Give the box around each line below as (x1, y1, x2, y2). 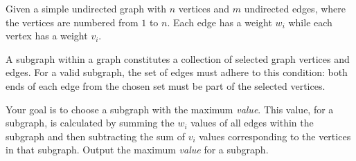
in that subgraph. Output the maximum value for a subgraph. (6, 142, 269, 157)
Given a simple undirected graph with (6, 1, 167, 15)
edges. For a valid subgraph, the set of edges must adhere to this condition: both (6, 65, 348, 79)
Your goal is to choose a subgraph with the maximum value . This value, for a (6, 102, 334, 116)
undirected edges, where (244, 1, 346, 15)
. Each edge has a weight (167, 15, 272, 29)
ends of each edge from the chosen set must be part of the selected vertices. (6, 78, 326, 93)
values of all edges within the (190, 115, 314, 130)
